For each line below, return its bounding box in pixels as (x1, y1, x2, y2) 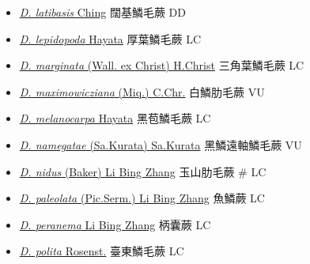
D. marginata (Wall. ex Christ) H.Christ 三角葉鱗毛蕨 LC (19, 57, 304, 74)
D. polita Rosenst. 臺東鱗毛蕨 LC (19, 243, 184, 259)
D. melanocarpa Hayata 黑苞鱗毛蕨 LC (19, 110, 211, 126)
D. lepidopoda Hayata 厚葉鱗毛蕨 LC (19, 30, 202, 47)
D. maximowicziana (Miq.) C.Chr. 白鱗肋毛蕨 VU (19, 83, 265, 100)
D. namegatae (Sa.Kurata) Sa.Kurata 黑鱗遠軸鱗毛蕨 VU (19, 136, 302, 153)
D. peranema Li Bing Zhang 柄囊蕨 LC (19, 216, 211, 232)
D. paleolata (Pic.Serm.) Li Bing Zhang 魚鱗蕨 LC (19, 190, 265, 206)
